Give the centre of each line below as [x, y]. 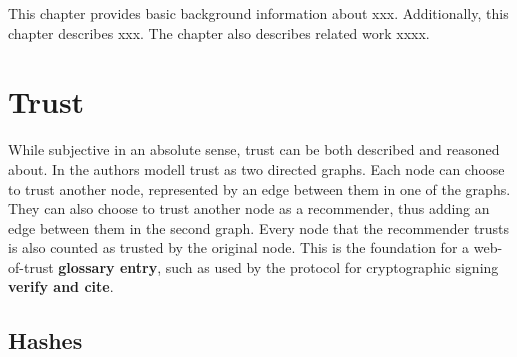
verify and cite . [61, 286]
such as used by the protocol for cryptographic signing [332, 266]
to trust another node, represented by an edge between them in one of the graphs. [259, 188]
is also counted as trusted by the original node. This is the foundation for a [239, 247]
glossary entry [108, 266]
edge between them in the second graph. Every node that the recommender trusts [259, 227]
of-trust [31, 266]
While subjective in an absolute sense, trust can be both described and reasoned [254, 149]
